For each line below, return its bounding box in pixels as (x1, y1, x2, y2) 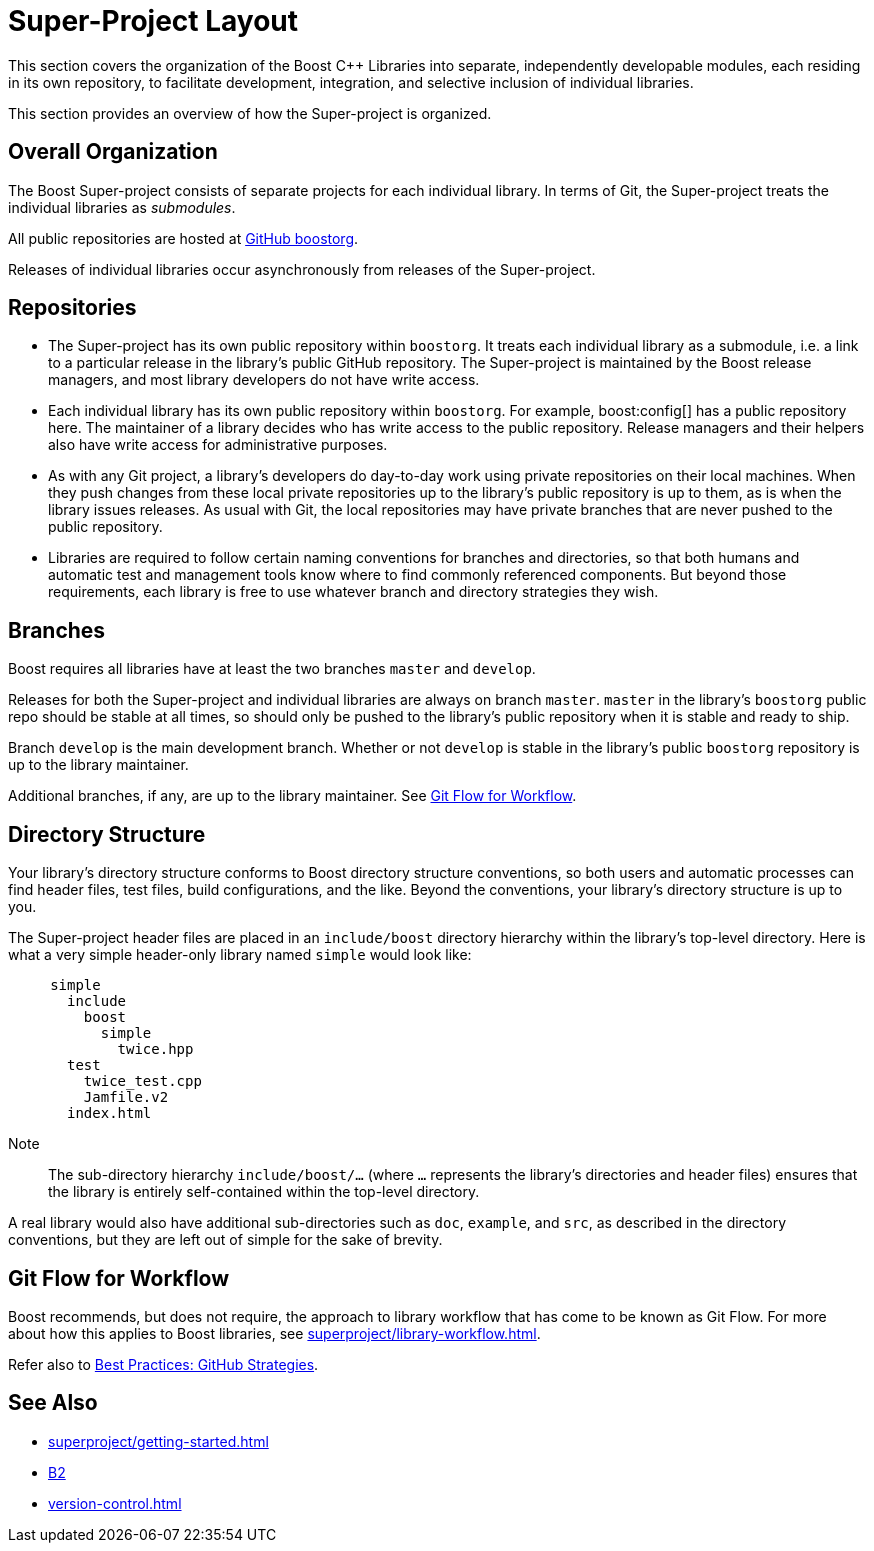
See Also (8, 1390, 98, 1416)
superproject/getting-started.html (48, 1432, 269, 1450)
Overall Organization (8, 139, 218, 165)
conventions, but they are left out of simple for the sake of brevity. (8, 1231, 443, 1249)
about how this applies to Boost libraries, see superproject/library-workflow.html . (8, 1324, 541, 1342)
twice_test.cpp (83, 1073, 202, 1090)
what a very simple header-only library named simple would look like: (8, 946, 472, 964)
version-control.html (48, 1494, 182, 1512)
